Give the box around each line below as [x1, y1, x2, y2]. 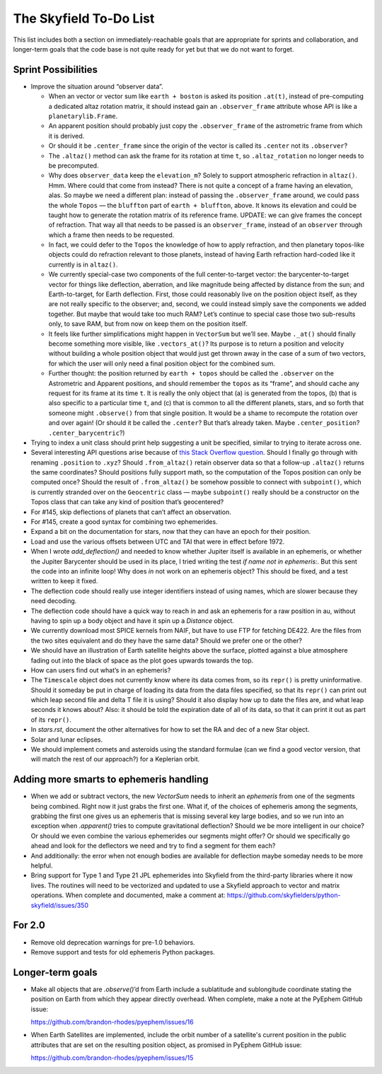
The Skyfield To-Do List [13, 11, 155, 26]
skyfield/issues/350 [30, 901, 88, 909]
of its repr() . [30, 715, 72, 724]
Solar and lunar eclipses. [30, 735, 103, 744]
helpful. [30, 861, 53, 870]
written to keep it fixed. [30, 577, 98, 585]
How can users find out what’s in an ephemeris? [30, 665, 171, 675]
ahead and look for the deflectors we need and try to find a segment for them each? [30, 841, 276, 850]
